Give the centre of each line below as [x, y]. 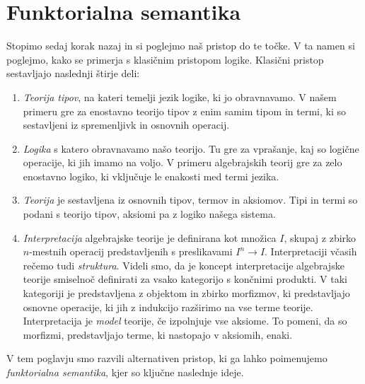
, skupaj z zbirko [320, 237]
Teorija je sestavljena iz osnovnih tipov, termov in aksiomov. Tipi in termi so [190, 200]
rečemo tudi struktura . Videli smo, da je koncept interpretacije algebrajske [184, 265]
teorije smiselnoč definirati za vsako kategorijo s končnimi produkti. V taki [185, 279]
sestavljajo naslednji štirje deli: [73, 73]
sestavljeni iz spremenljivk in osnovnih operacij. [126, 125]
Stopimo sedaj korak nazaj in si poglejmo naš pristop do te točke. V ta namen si [181, 46]
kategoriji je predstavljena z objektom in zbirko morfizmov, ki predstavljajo [186, 293]
